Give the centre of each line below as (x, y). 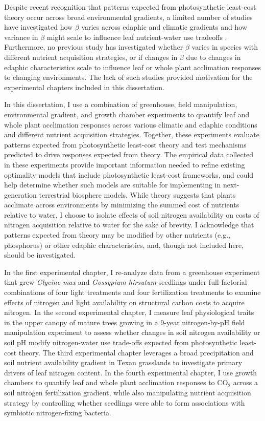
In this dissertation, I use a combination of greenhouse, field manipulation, (121, 104)
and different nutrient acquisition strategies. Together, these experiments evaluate (132, 134)
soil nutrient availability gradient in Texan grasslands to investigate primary (123, 362)
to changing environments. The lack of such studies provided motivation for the (128, 77)
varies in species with (225, 47)
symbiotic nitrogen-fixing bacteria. (58, 413)
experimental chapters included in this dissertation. (84, 87)
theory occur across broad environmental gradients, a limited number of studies (128, 17)
